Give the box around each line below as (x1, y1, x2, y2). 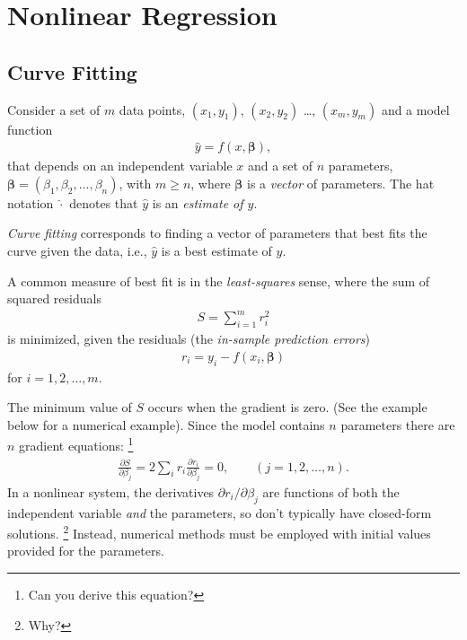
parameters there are (340, 415, 455, 434)
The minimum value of (7, 398, 132, 416)
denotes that (69, 193, 138, 212)
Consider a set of (7, 100, 101, 118)
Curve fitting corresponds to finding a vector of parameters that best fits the (7, 224, 427, 242)
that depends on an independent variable (7, 156, 233, 175)
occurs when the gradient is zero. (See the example (147, 398, 427, 416)
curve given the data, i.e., (7, 241, 147, 259)
